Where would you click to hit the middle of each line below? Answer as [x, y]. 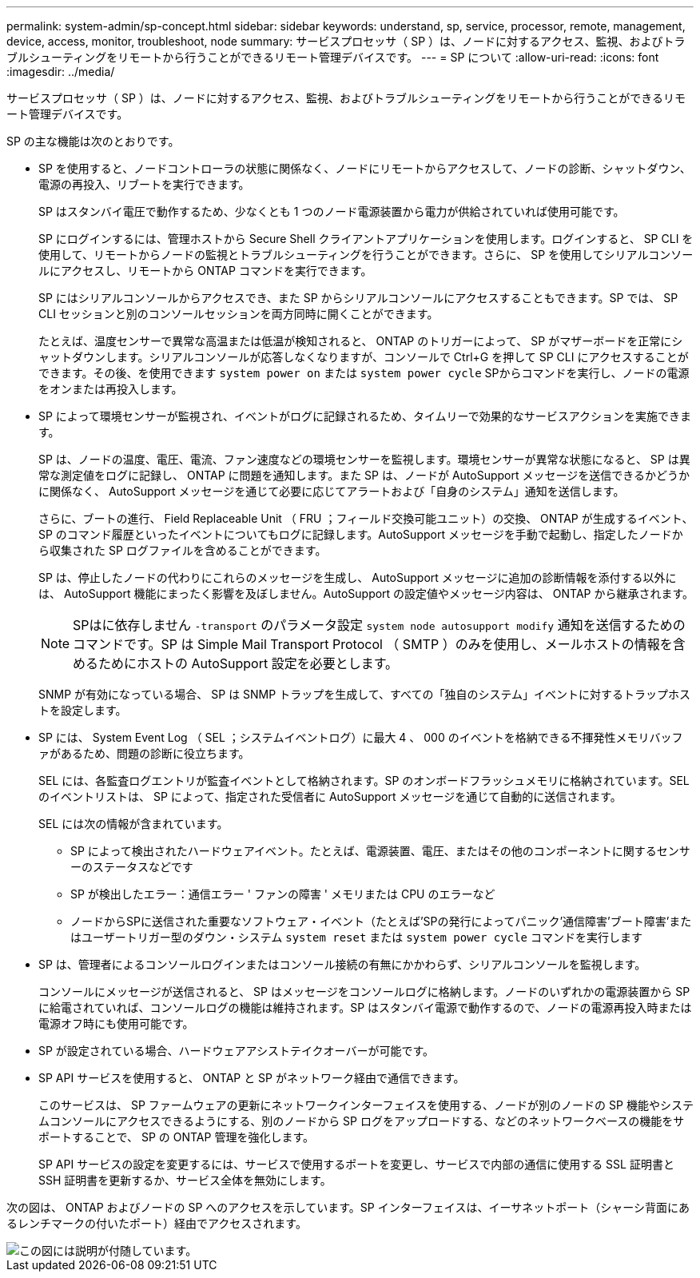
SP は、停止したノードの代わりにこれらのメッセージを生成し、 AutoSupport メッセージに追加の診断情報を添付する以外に [358, 577]
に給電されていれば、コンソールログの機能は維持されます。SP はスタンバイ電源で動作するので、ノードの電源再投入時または [365, 1007]
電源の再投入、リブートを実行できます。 [144, 184]
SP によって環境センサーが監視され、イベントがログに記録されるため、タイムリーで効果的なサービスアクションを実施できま [365, 416]
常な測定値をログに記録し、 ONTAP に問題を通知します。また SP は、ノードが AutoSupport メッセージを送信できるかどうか [364, 475]
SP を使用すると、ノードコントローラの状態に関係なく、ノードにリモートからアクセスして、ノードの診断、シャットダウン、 [365, 168]
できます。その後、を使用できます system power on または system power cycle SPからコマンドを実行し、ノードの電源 [364, 373]
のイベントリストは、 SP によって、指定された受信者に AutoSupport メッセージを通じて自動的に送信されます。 [330, 796]
